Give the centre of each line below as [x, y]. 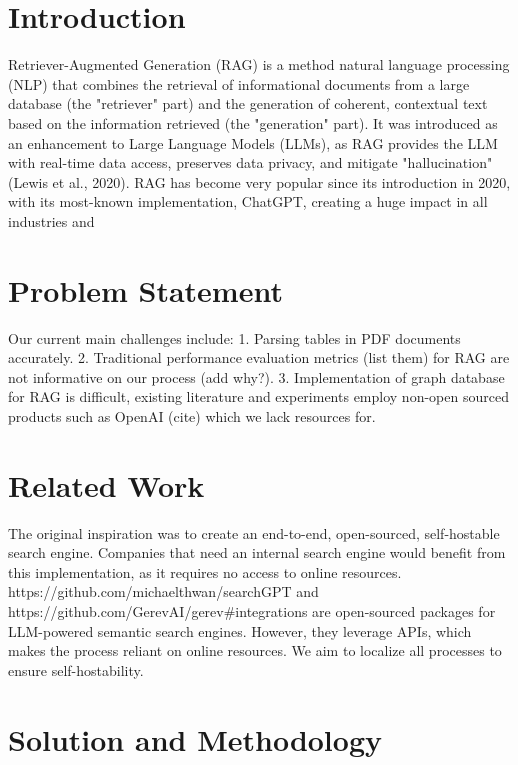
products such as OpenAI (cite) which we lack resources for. [192, 415]
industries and [51, 220]
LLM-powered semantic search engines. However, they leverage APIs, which [240, 630]
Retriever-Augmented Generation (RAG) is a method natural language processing [259, 64]
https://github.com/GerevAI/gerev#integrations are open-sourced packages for [252, 611]
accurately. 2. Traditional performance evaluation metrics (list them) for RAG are [259, 357]
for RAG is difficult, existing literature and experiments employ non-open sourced [258, 396]
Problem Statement [145, 289]
